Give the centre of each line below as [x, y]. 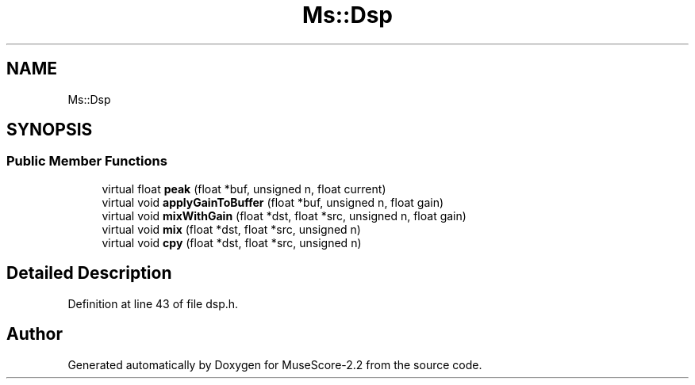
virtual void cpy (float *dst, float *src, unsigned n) [232, 242]
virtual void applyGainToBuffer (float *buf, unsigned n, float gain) [273, 202]
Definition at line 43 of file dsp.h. [153, 303]
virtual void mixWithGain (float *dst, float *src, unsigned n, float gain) [284, 215]
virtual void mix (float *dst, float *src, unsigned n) [231, 229]
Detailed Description [89, 273]
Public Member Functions [87, 161]
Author [35, 334]
